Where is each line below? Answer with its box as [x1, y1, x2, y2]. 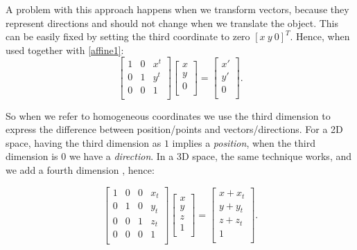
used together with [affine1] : [6, 42, 124, 57]
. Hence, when [290, 29, 350, 44]
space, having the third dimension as [6, 135, 162, 150]
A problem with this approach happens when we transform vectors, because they [6, 2, 349, 16]
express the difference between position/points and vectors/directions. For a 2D [6, 122, 343, 136]
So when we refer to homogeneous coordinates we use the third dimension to [6, 108, 331, 123]
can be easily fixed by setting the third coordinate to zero [6, 29, 250, 44]
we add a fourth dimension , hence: [6, 163, 155, 177]
